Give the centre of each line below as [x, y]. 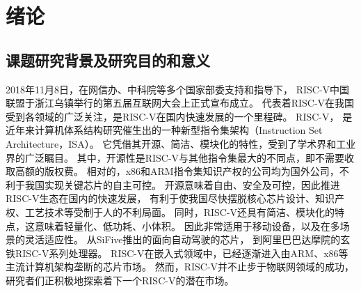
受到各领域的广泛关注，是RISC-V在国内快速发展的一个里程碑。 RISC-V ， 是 [179, 116]
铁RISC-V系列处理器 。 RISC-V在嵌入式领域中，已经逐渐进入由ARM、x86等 [177, 253]
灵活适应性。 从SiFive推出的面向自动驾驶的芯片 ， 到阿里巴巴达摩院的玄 [187, 239]
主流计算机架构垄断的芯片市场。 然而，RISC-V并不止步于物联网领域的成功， [180, 267]
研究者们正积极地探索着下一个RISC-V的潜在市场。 [120, 280]
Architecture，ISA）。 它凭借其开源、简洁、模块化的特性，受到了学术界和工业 [181, 143]
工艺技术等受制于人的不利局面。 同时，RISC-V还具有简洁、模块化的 [180, 212]
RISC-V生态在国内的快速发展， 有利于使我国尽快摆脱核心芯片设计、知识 [170, 198]
